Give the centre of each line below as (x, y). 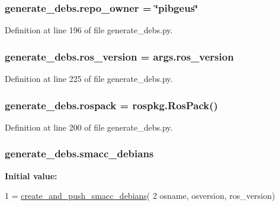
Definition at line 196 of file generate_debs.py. (89, 30)
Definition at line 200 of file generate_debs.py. (89, 127)
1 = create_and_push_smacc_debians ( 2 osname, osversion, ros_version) (140, 196)
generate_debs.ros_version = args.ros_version (119, 56)
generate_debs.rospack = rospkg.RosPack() (111, 105)
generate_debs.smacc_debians (79, 153)
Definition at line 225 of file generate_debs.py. (89, 79)
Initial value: (31, 175)
